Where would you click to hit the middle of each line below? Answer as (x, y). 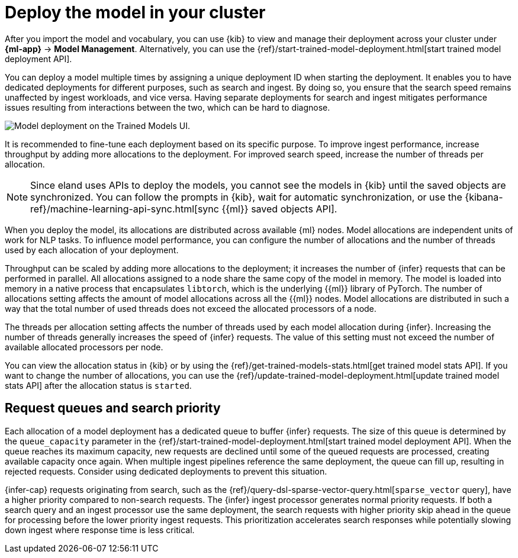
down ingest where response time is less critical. (100, 530)
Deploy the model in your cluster (135, 12)
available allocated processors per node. (84, 347)
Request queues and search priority (113, 408)
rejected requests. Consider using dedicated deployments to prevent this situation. (166, 471)
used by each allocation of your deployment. (92, 250)
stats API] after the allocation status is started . (98, 385)
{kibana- (484, 197)
